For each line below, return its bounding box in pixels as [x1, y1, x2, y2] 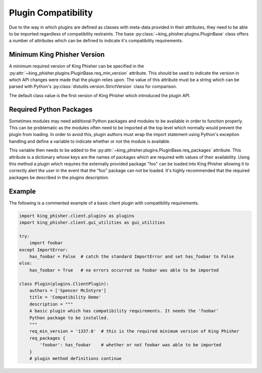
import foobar [29, 240, 63, 246]
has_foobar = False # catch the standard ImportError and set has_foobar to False [29, 254, 234, 259]
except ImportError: [19, 247, 68, 253]
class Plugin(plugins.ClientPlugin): [19, 281, 109, 287]
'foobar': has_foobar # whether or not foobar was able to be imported [39, 342, 222, 348]
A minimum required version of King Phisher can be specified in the [9, 63, 144, 69]
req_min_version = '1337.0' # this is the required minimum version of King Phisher [29, 328, 240, 334]
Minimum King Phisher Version [9, 51, 105, 59]
